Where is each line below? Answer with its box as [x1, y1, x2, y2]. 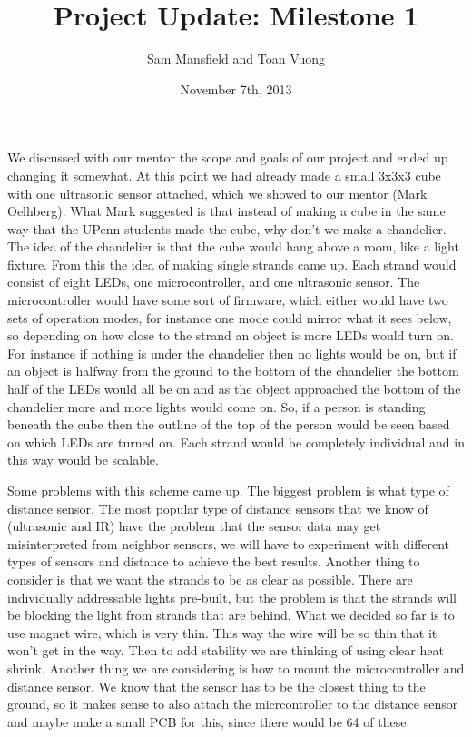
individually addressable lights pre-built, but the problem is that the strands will [7, 587, 457, 606]
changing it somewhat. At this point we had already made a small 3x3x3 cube [7, 165, 441, 184]
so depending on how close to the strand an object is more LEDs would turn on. [7, 326, 454, 345]
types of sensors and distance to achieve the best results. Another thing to [7, 552, 420, 571]
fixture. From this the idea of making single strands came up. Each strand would [7, 254, 457, 273]
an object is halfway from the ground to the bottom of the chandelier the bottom [7, 361, 459, 380]
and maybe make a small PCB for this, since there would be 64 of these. [7, 712, 410, 731]
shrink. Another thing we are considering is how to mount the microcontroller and [7, 658, 465, 677]
